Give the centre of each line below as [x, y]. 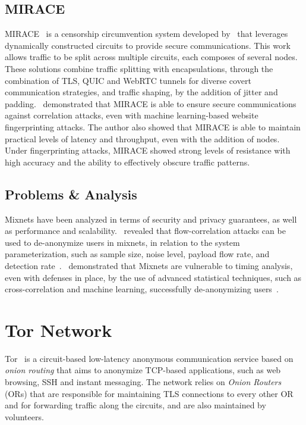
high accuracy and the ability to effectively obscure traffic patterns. [127, 162]
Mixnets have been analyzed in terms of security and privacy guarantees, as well [151, 219]
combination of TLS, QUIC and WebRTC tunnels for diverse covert [128, 80]
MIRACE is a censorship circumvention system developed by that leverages [146, 34]
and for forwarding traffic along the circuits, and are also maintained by [135, 405]
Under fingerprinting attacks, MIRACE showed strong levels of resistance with [148, 150]
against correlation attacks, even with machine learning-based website [132, 115]
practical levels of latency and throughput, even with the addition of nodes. [142, 138]
